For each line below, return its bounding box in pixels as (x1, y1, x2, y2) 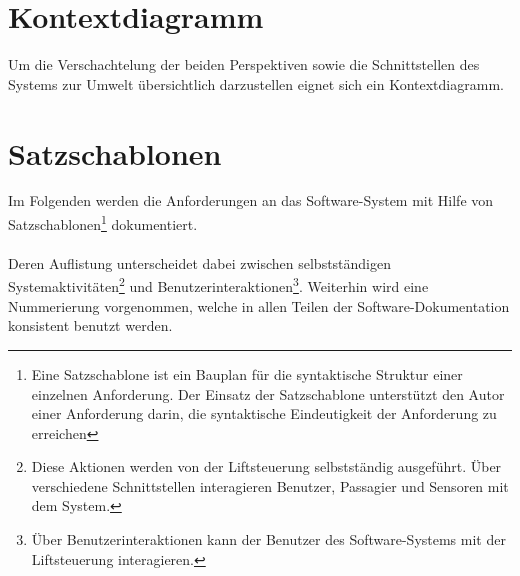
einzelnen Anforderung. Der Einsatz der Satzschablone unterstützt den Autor (31, 383, 505, 404)
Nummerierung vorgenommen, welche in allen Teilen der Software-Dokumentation (8, 295, 510, 316)
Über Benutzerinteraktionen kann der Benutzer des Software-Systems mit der (31, 529, 506, 550)
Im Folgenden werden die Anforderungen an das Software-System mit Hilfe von (8, 190, 494, 211)
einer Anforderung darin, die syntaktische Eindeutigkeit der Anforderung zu (31, 403, 497, 424)
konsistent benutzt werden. (8, 315, 173, 336)
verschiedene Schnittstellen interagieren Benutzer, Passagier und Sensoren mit (31, 475, 509, 496)
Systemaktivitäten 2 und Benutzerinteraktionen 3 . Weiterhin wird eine (8, 273, 429, 297)
